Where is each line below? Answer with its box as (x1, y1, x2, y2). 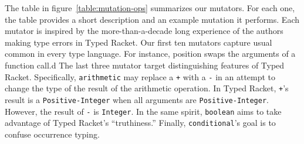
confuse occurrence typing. (5, 128, 100, 140)
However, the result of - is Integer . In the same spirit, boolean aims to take (5, 105, 282, 117)
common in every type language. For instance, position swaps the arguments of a (5, 47, 296, 60)
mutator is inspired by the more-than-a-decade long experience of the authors (5, 25, 283, 37)
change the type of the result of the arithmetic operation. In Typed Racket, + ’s (5, 82, 289, 94)
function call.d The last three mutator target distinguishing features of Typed (5, 59, 285, 71)
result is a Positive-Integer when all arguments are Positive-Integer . (5, 93, 269, 105)
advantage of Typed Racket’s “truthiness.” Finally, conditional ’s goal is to (5, 116, 276, 129)
